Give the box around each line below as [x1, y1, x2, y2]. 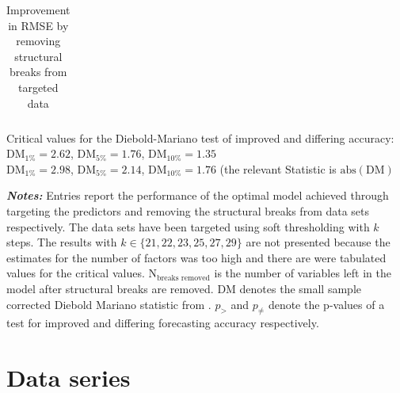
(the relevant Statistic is [219, 160, 337, 177]
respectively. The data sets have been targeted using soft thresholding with [6, 218, 370, 235]
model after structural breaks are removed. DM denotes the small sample [6, 280, 361, 296]
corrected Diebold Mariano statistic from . [6, 296, 211, 312]
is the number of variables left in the [214, 265, 391, 281]
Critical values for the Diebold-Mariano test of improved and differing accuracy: [6, 129, 394, 146]
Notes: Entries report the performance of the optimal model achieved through [6, 187, 389, 204]
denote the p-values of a [268, 296, 385, 312]
